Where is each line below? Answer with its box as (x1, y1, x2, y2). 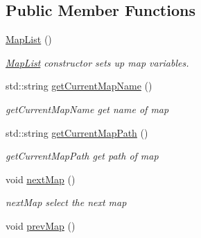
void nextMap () (6, 171, 76, 186)
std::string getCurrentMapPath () (6, 125, 148, 139)
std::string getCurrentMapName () (6, 78, 152, 93)
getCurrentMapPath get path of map (6, 148, 159, 163)
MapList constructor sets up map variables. (6, 55, 189, 69)
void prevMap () (6, 218, 76, 232)
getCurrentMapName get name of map (6, 101, 169, 116)
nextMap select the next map (6, 195, 127, 210)
